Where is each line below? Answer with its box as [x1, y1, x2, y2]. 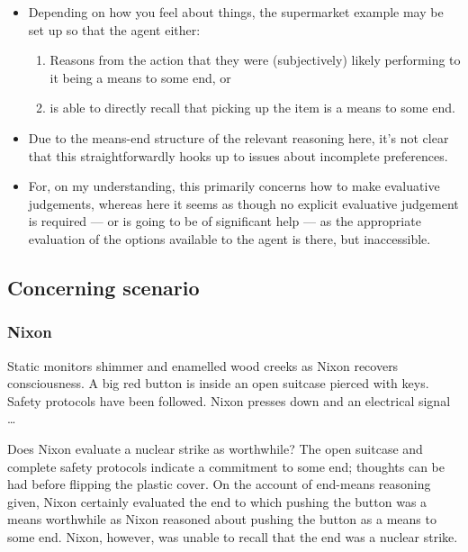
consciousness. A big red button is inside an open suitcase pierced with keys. [7, 374, 429, 393]
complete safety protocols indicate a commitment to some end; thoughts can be [7, 457, 445, 475]
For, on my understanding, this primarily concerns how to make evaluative [28, 176, 440, 195]
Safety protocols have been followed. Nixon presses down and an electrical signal [7, 391, 451, 410]
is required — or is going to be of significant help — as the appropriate [28, 212, 421, 231]
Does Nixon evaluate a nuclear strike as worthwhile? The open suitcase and [7, 439, 423, 457]
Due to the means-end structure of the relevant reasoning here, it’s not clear [28, 128, 449, 147]
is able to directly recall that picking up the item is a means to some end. [49, 98, 455, 117]
